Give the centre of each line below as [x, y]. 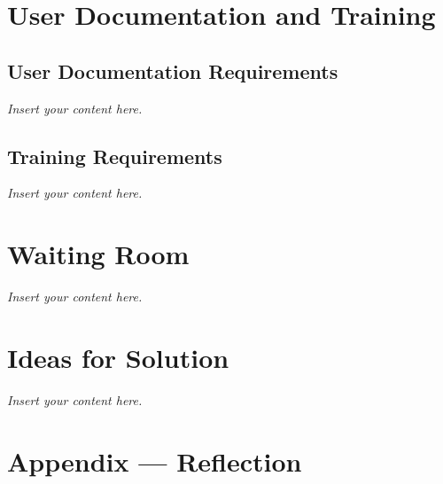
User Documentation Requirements [173, 70]
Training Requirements [115, 156]
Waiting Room [98, 254]
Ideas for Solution [118, 357]
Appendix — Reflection [155, 461]
